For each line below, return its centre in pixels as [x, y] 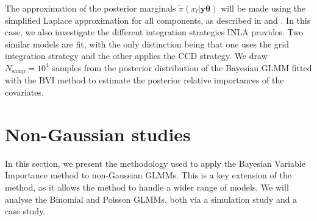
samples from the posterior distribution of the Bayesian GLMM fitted [182, 67]
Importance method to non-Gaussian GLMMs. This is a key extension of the [148, 175]
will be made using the [263, 8]
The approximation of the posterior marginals [91, 8]
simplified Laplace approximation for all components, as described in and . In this [158, 20]
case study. [25, 211]
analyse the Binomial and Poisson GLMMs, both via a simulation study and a [151, 199]
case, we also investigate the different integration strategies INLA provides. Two [154, 32]
